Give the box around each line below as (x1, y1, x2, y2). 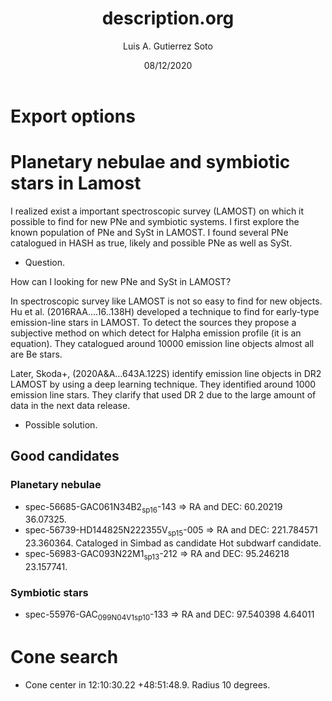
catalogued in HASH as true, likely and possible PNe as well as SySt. (10, 237, 293, 249)
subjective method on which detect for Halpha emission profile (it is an (10, 327, 302, 339)
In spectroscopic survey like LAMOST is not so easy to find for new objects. (10, 295, 323, 307)
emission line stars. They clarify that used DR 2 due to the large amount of (10, 388, 317, 401)
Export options (10, 105, 136, 127)
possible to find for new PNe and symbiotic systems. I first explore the (10, 215, 300, 227)
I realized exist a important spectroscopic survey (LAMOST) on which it (10, 205, 305, 217)
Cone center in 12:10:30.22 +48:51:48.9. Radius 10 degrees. (24, 678, 271, 691)
